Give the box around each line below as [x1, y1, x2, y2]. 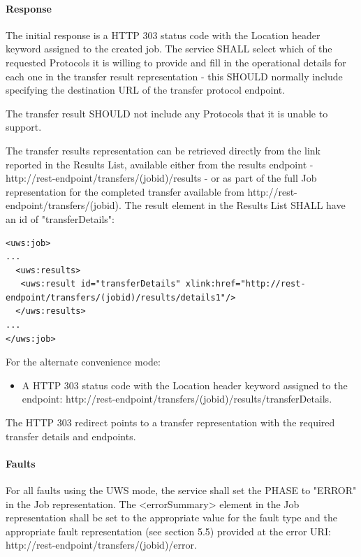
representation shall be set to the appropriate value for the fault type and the [6, 510, 337, 525]
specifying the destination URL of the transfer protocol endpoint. [6, 82, 286, 97]
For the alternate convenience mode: [6, 354, 161, 369]
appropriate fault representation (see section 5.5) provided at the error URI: [6, 523, 331, 538]
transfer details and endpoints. [6, 428, 136, 443]
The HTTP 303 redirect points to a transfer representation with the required [6, 415, 335, 430]
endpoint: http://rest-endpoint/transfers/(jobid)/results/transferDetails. [22, 391, 332, 406]
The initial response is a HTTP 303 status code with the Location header [6, 27, 321, 42]
